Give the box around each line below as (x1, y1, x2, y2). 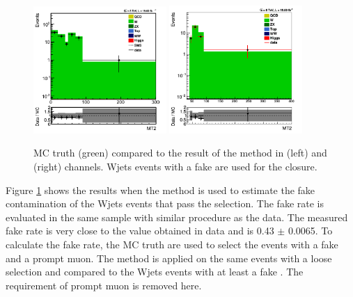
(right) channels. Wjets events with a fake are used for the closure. (33, 159, 317, 173)
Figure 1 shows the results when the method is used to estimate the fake (6, 182, 315, 197)
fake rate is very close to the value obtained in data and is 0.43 (6, 223, 274, 238)
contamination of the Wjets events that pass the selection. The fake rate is (6, 196, 324, 211)
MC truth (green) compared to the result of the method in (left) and (33, 145, 327, 160)
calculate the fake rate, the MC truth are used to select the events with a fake (6, 236, 338, 251)
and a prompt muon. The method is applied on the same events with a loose (6, 250, 332, 265)
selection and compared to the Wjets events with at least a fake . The (6, 264, 304, 279)
